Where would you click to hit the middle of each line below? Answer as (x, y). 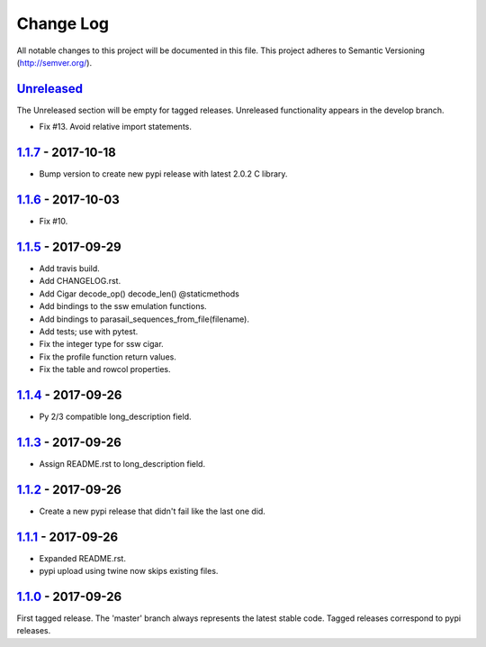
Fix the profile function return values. (108, 357)
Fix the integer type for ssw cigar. (101, 344)
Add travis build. (70, 268)
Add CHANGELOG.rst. (80, 281)
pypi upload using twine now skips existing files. (129, 571)
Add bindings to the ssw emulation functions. (123, 306)
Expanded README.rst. (82, 558)
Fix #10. (54, 222)
